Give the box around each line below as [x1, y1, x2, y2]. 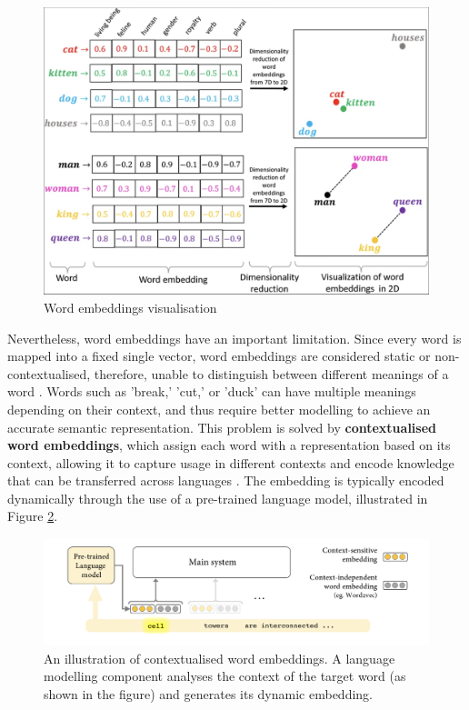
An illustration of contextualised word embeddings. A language [44, 648, 395, 667]
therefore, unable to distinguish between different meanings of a [94, 364, 449, 383]
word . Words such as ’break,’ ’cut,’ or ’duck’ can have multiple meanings [7, 382, 416, 401]
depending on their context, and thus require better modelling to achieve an [7, 399, 431, 418]
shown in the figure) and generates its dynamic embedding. [44, 684, 373, 703]
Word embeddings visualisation [44, 297, 217, 316]
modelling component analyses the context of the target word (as [44, 666, 406, 685]
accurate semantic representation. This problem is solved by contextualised [7, 417, 436, 436]
